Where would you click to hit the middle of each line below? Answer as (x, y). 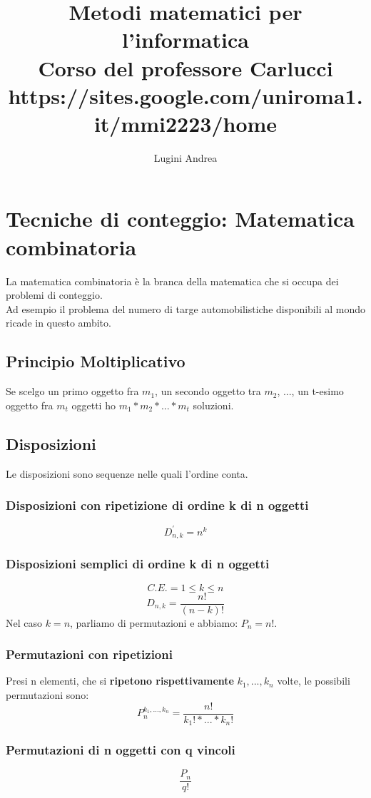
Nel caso (24, 622)
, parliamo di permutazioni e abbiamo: (154, 622)
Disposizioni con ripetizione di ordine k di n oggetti (157, 505)
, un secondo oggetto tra (208, 391)
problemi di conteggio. (54, 295)
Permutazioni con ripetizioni (89, 654)
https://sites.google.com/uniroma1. (185, 95)
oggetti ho (93, 405)
